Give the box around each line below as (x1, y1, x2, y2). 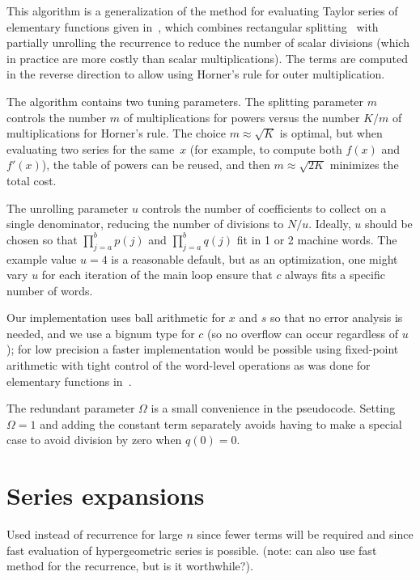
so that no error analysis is (270, 309, 403, 326)
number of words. (6, 282, 93, 298)
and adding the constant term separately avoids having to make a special (40, 415, 402, 432)
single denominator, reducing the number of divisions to (6, 215, 284, 232)
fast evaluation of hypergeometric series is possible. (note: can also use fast (6, 541, 377, 558)
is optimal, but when (279, 125, 383, 142)
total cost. (6, 171, 57, 188)
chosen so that (6, 231, 78, 248)
